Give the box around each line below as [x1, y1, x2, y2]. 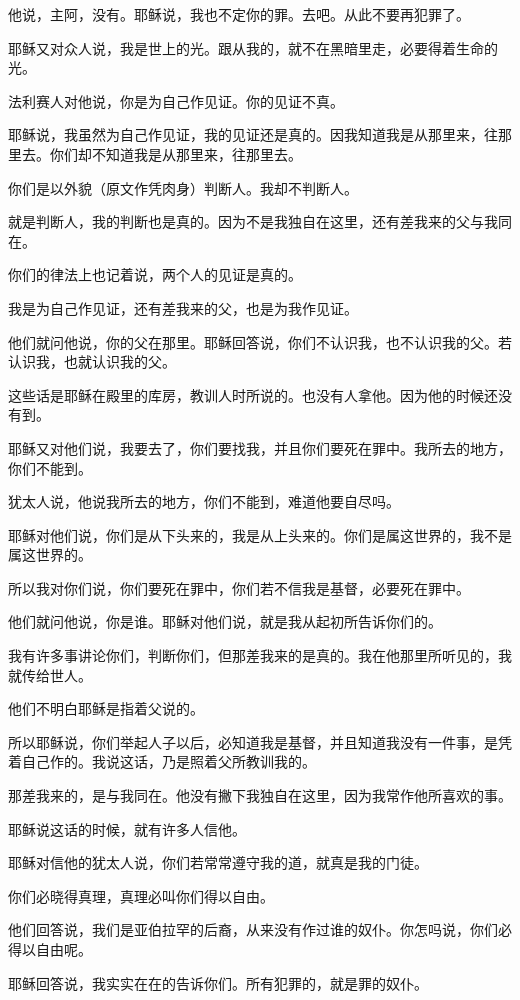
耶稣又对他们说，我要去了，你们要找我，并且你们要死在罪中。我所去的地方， [8, 437, 512, 458]
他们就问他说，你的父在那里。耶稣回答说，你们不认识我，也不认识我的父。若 [8, 331, 512, 352]
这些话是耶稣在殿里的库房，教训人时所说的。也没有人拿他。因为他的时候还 [8, 384, 498, 405]
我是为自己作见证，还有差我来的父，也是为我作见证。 [8, 297, 358, 318]
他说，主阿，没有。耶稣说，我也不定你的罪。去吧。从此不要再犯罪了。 [8, 4, 470, 24]
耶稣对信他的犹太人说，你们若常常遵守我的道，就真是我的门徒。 [8, 852, 428, 873]
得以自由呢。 [8, 939, 92, 959]
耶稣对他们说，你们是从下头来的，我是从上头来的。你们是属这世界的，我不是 [8, 524, 512, 545]
